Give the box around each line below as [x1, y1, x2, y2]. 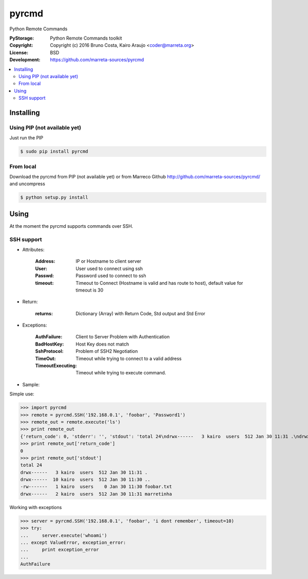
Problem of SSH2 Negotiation [75, 348, 138, 354]
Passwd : [35, 273, 54, 279]
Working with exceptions [9, 504, 62, 510]
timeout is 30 [75, 287, 104, 293]
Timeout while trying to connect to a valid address [75, 355, 182, 361]
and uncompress [9, 180, 46, 187]
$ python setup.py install [20, 194, 88, 201]
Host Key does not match [75, 341, 129, 347]
